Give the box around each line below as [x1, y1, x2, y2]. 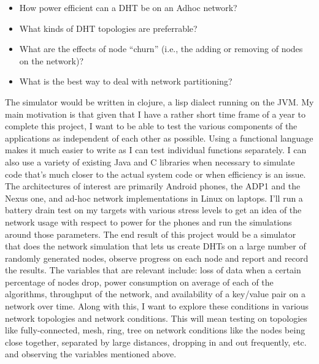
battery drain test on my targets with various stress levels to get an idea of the [5, 203, 302, 216]
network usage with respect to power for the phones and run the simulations [5, 215, 292, 228]
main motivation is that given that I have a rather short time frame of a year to [5, 107, 306, 120]
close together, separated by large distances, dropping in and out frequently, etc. [5, 335, 307, 348]
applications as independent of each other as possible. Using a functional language [5, 131, 313, 144]
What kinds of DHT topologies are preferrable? [19, 21, 198, 34]
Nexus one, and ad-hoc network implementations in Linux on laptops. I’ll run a [5, 191, 303, 204]
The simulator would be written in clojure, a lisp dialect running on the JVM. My [5, 95, 314, 108]
